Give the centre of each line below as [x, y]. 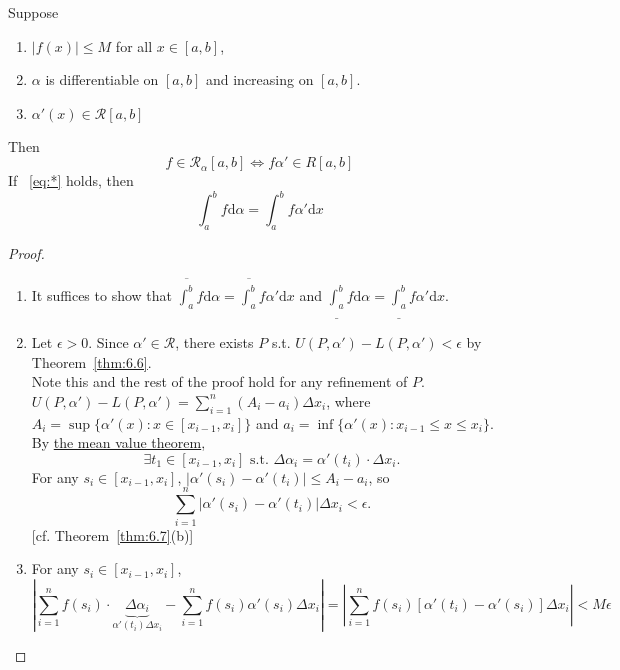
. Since [108, 342]
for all [134, 45]
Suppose [33, 12]
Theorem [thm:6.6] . [91, 361]
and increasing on [259, 79]
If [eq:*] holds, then [71, 180]
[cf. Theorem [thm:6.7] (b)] [112, 534]
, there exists [214, 342]
